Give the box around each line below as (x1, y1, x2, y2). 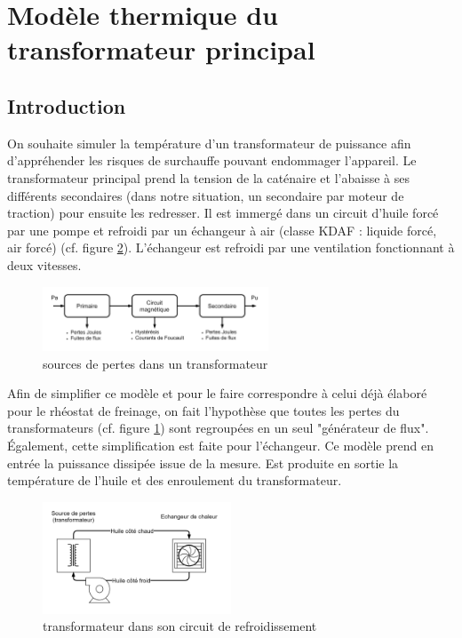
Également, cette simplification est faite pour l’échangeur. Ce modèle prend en (7, 436, 434, 455)
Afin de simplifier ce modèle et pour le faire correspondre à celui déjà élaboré (7, 384, 427, 403)
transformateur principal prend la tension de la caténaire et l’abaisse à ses (7, 168, 410, 187)
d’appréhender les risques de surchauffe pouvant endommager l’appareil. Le (7, 151, 417, 170)
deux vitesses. (7, 255, 82, 274)
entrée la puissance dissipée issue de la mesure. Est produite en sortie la (7, 453, 399, 472)
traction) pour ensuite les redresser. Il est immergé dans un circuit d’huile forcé (7, 203, 439, 222)
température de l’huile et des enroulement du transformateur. (7, 471, 342, 490)
